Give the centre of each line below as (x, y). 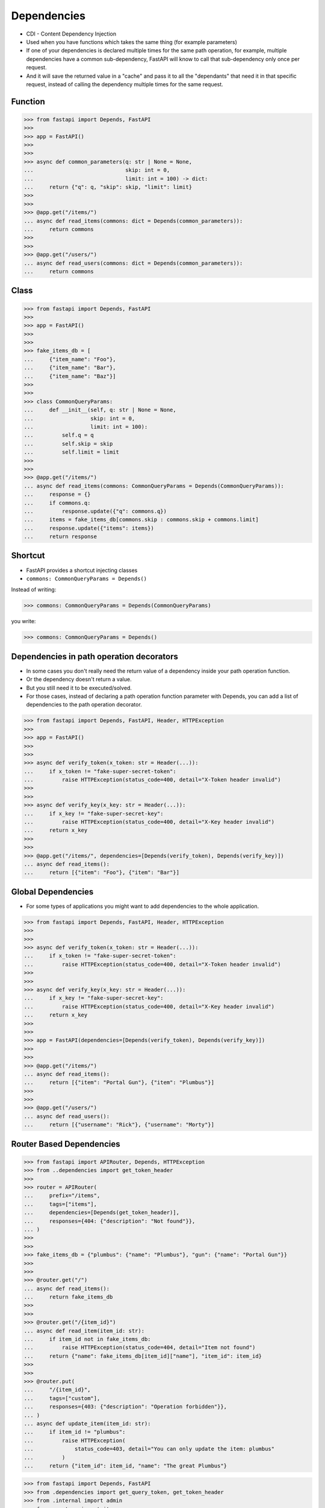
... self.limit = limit (72, 452)
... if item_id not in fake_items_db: (87, 1339)
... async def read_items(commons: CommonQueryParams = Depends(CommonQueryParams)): (154, 486)
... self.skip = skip (68, 444)
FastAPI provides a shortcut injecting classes (82, 570)
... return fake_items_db (68, 1297)
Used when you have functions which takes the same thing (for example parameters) (132, 42)
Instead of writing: (34, 590)
